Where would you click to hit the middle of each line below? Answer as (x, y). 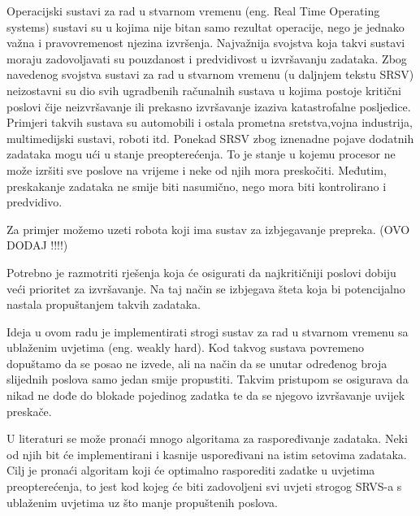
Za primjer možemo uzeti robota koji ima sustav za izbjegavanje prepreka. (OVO (208, 229)
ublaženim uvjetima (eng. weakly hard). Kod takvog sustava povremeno (186, 347)
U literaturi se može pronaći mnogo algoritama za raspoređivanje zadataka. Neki (207, 438)
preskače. (29, 411)
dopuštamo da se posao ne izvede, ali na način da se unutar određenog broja (197, 363)
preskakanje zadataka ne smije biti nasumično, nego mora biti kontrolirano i (197, 186)
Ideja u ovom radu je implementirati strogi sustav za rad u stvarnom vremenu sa (208, 331)
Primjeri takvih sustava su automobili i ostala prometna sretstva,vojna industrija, (210, 122)
